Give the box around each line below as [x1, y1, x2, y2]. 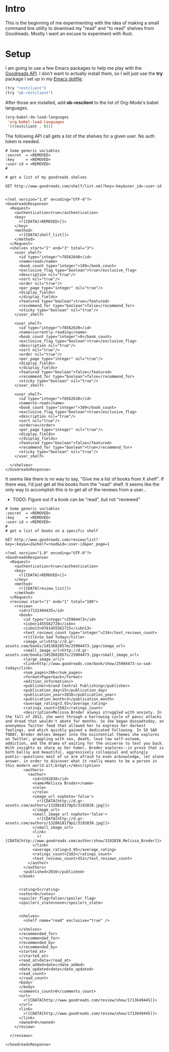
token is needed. [5, 139, 40, 145]
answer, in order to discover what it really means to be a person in [5, 759, 157, 764]
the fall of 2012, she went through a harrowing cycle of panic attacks [5, 714, 162, 720]
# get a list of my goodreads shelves [5, 175, 87, 180]
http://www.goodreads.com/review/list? [14, 537, 99, 542]
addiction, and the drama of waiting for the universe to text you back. [5, 741, 164, 746]
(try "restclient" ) [5, 86, 47, 91]
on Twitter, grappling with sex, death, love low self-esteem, [5, 737, 142, 742]
